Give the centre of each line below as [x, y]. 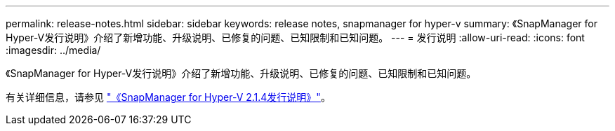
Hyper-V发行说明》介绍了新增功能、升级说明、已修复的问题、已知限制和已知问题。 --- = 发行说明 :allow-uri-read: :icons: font [295, 37]
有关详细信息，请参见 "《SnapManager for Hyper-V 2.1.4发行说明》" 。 [168, 97]
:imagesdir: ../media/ [53, 50]
